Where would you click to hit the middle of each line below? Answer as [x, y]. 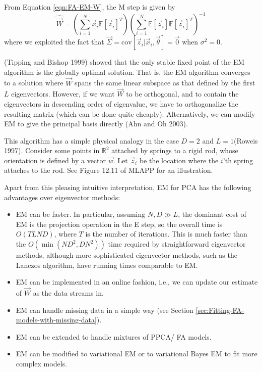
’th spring [238, 160]
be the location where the [179, 160]
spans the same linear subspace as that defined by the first [165, 83]
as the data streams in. [68, 293]
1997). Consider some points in [52, 150]
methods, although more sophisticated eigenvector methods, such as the [126, 255]
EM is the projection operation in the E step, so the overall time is [119, 224]
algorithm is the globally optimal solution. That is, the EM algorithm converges [127, 72]
